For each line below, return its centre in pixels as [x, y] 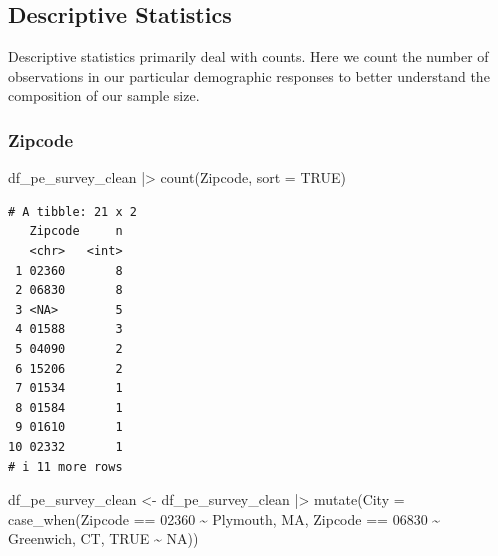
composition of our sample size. [104, 95]
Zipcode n [76, 231]
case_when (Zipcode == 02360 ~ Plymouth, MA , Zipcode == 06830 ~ [224, 518]
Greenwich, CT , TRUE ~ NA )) [103, 538]
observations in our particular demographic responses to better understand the [249, 75]
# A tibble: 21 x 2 [72, 211]
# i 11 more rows [65, 466]
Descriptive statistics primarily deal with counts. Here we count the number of [248, 56]
